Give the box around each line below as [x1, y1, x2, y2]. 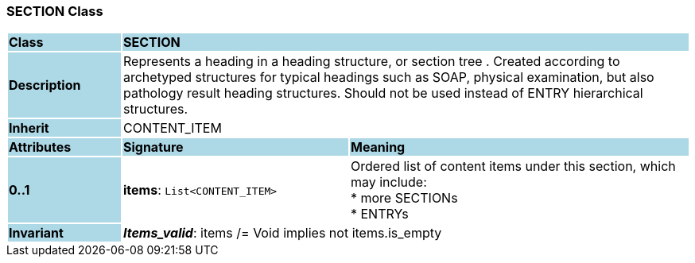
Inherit [9, 120, 49, 137]
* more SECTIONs [350, 190, 458, 207]
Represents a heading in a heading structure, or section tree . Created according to [122, 53, 620, 70]
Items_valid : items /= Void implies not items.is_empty [122, 225, 442, 242]
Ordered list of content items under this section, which [350, 158, 676, 175]
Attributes [9, 139, 72, 156]
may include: [350, 174, 427, 191]
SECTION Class [6, 3, 103, 19]
